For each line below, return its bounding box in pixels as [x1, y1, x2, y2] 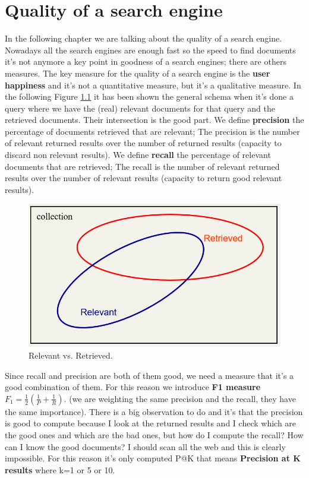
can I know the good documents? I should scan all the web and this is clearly [5, 440, 286, 452]
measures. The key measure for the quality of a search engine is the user [5, 67, 270, 79]
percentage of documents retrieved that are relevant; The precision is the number [5, 125, 300, 137]
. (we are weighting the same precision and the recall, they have [64, 392, 296, 404]
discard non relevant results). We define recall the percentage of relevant [5, 148, 271, 161]
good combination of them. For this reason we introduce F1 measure [5, 381, 261, 393]
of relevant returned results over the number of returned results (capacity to [5, 137, 282, 149]
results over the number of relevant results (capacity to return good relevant [5, 172, 282, 184]
